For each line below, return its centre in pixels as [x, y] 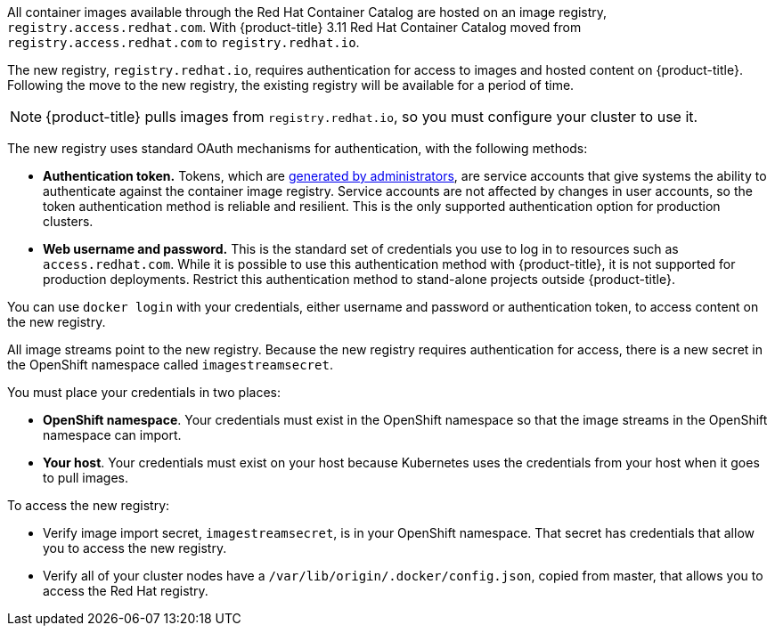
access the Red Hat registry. [126, 591]
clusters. [68, 221]
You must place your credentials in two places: [144, 392]
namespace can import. [112, 435]
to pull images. [86, 478]
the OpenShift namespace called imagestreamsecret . [170, 365]
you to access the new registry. [135, 548]
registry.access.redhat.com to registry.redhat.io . [184, 42]
